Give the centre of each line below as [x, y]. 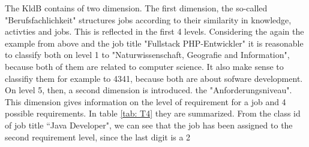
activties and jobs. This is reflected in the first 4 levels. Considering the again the [154, 31]
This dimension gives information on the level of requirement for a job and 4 [145, 101]
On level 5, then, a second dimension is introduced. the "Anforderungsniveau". [148, 90]
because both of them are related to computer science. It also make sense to [144, 66]
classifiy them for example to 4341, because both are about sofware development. [154, 78]
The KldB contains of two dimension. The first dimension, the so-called [136, 8]
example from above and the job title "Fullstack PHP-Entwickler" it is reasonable [154, 43]
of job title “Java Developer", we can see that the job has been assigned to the [149, 125]
